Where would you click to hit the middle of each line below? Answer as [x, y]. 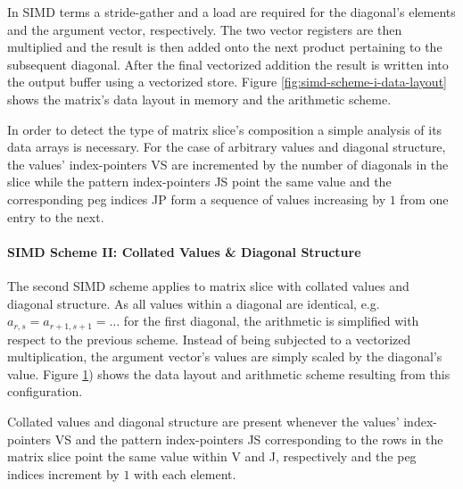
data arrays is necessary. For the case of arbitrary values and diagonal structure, [227, 147]
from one [424, 199]
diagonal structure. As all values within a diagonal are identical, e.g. [194, 303]
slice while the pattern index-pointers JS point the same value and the [199, 182]
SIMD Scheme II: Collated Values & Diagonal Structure [184, 251]
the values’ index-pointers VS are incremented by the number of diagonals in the [228, 164]
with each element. [185, 473]
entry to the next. [56, 216]
